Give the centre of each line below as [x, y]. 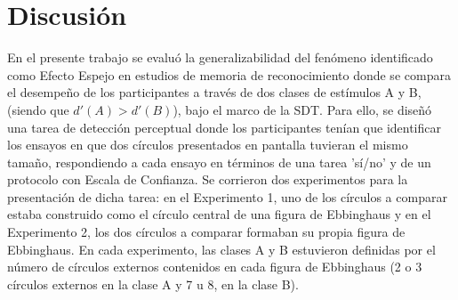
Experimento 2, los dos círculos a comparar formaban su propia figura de [206, 232]
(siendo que [38, 109]
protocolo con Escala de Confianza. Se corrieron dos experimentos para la [208, 179]
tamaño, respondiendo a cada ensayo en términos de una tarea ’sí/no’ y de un [219, 162]
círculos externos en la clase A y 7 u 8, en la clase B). [153, 284]
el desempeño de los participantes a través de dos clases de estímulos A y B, [214, 92]
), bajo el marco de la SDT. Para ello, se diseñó [302, 109]
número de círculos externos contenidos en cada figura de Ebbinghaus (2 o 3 [215, 267]
